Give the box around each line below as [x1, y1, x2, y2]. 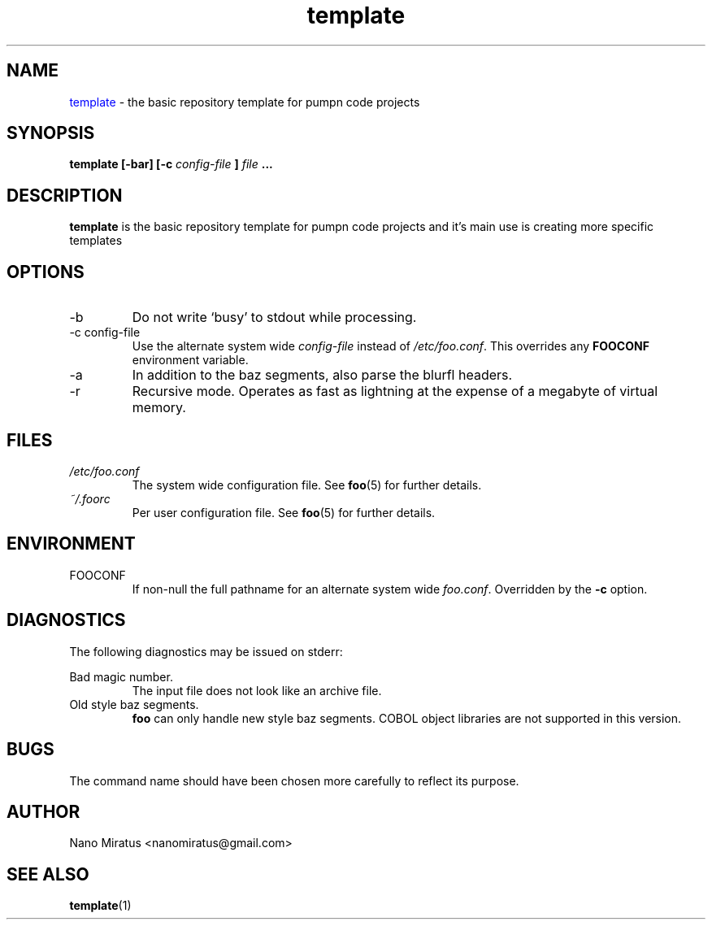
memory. [132, 399, 186, 416]
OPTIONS [7, 261, 85, 282]
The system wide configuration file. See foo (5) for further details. [132, 477, 482, 492]
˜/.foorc [69, 491, 111, 506]
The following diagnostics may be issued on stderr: [69, 644, 343, 659]
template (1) [69, 898, 132, 913]
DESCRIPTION [7, 185, 123, 206]
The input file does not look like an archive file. [132, 683, 382, 698]
